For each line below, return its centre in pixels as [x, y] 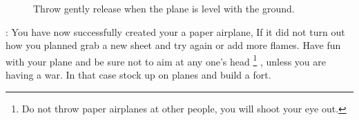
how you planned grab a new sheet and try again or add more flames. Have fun [173, 45]
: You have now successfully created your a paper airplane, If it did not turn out [175, 31]
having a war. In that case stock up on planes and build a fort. [138, 75]
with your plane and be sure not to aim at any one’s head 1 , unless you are [166, 60]
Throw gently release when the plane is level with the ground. [164, 8]
